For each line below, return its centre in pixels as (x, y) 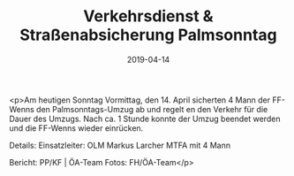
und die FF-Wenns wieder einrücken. (76, 128)
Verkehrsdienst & (148, 16)
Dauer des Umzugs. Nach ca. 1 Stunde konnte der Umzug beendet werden (145, 119)
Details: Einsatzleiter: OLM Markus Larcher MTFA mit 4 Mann (120, 145)
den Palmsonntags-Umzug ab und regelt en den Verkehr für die (152, 109)
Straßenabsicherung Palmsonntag (148, 35)
